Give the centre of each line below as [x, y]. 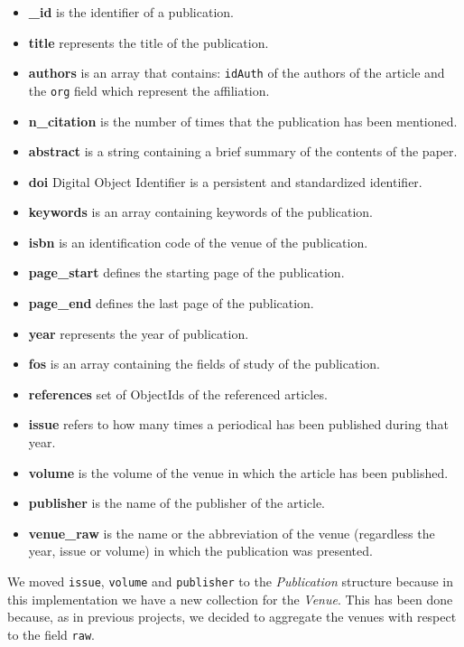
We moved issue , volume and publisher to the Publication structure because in [230, 581]
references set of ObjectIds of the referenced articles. [178, 394]
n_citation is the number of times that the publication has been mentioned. [243, 121]
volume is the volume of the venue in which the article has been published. [238, 472]
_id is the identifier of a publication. [131, 12]
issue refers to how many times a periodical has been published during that [239, 424]
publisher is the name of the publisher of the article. [177, 503]
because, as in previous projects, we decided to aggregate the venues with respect [232, 617]
